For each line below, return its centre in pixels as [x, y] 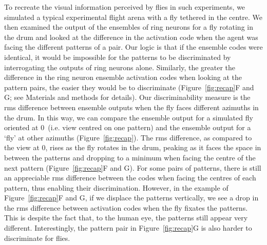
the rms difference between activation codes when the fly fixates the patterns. [126, 207]
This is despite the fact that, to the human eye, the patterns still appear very [126, 218]
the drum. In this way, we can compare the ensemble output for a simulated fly [129, 117]
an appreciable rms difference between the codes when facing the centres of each [130, 178]
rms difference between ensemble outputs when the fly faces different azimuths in [131, 107]
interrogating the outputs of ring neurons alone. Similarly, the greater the [120, 67]
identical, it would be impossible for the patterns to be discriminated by [118, 57]
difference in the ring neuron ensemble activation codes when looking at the [123, 77]
